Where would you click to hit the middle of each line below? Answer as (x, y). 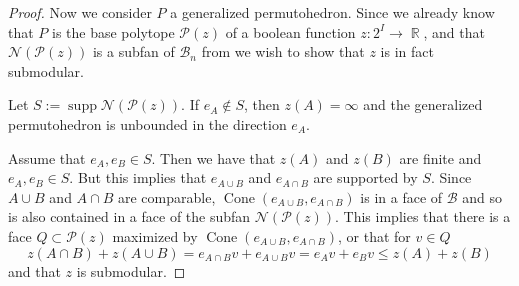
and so (482, 196)
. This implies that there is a (423, 216)
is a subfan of (133, 51)
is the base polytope (113, 31)
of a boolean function (290, 31)
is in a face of (401, 196)
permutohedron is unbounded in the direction (147, 123)
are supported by (365, 177)
